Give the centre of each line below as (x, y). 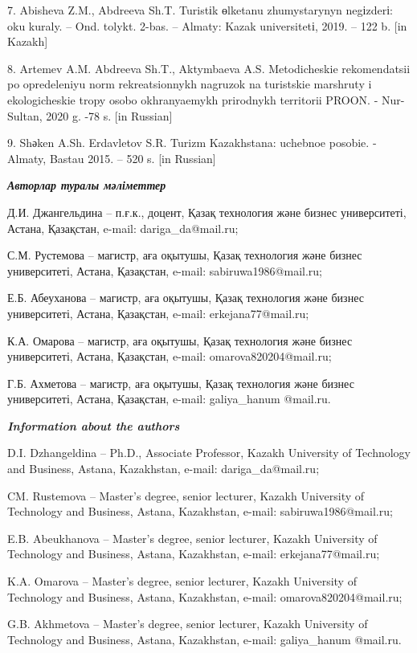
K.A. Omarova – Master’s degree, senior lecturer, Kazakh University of (182, 581)
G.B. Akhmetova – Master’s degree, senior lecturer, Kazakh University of (188, 624)
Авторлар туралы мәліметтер (87, 185)
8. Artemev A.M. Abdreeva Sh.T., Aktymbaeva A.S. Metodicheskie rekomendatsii (209, 68)
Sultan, (25, 115)
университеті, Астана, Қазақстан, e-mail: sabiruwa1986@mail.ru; (165, 270)
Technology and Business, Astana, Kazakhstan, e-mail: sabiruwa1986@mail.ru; (200, 511)
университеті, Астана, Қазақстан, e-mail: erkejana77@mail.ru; (158, 313)
